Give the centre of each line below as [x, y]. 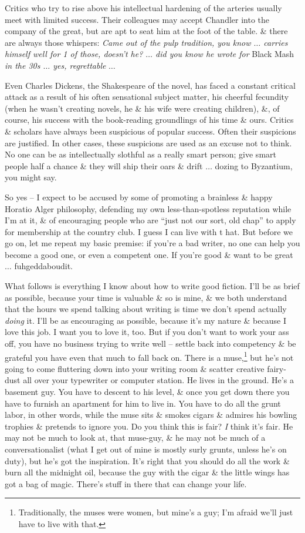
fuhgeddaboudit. [43, 266]
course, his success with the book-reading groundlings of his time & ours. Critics [149, 120]
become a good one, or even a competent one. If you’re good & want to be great [149, 254]
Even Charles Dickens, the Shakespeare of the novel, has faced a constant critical [150, 85]
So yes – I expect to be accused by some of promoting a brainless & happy [139, 197]
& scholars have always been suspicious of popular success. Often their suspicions [150, 131]
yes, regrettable [79, 65]
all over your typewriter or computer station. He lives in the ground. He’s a [158, 380]
